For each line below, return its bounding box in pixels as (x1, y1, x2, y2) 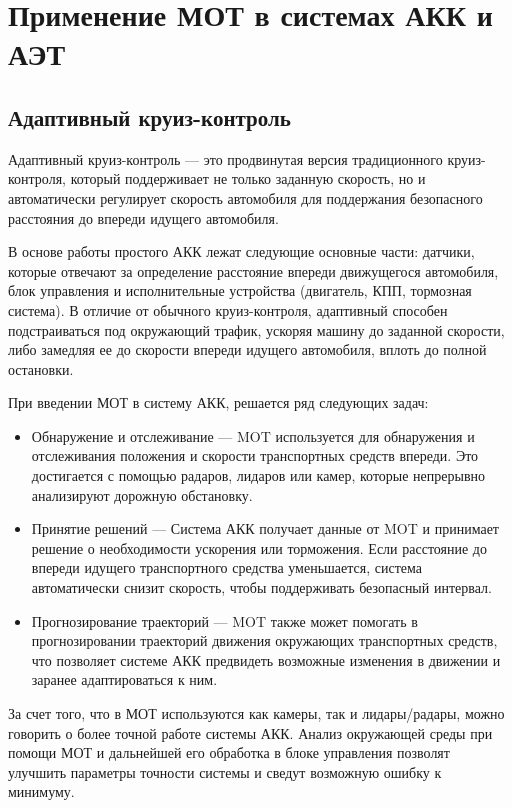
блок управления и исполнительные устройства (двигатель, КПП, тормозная (8, 280, 472, 301)
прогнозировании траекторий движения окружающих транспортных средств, (31, 630, 498, 651)
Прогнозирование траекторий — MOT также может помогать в (31, 610, 418, 631)
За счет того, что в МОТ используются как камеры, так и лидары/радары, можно (8, 703, 505, 724)
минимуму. (8, 781, 75, 802)
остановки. (8, 358, 74, 379)
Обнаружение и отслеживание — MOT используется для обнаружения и (31, 425, 475, 446)
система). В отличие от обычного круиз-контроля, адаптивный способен (8, 299, 448, 320)
